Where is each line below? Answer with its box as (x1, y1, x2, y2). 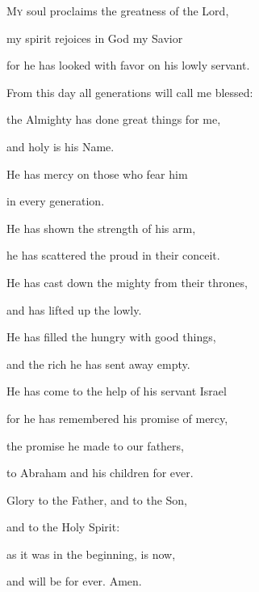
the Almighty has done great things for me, (6, 111, 221, 128)
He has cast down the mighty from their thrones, (6, 273, 248, 290)
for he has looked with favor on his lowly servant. (6, 57, 250, 74)
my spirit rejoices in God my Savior (6, 29, 183, 46)
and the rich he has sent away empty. (6, 355, 190, 372)
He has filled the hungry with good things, (6, 328, 216, 345)
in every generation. (6, 192, 105, 209)
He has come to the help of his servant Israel (6, 383, 227, 400)
